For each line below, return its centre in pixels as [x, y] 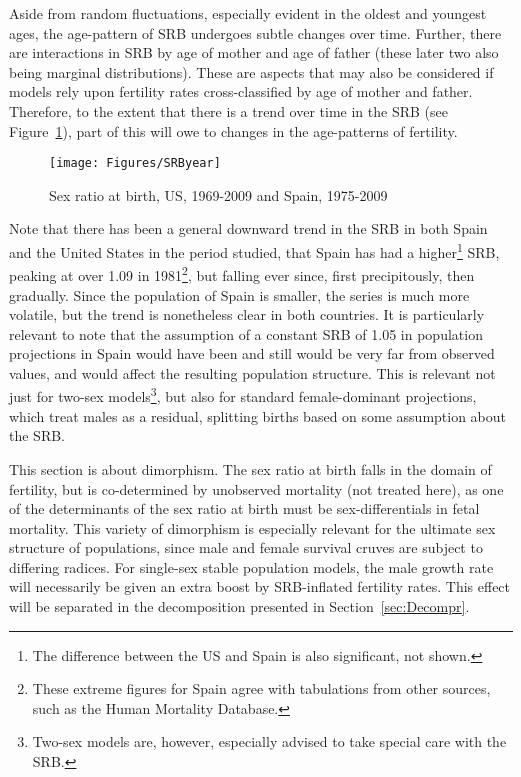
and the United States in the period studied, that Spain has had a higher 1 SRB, [254, 250]
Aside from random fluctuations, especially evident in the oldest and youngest [248, 13]
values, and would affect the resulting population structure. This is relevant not [252, 372]
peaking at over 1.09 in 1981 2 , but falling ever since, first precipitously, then [242, 273]
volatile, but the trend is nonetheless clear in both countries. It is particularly [247, 314]
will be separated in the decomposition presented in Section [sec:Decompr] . [239, 606]
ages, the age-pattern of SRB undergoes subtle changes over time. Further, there [255, 32]
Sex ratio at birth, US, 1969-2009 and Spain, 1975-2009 [218, 194]
